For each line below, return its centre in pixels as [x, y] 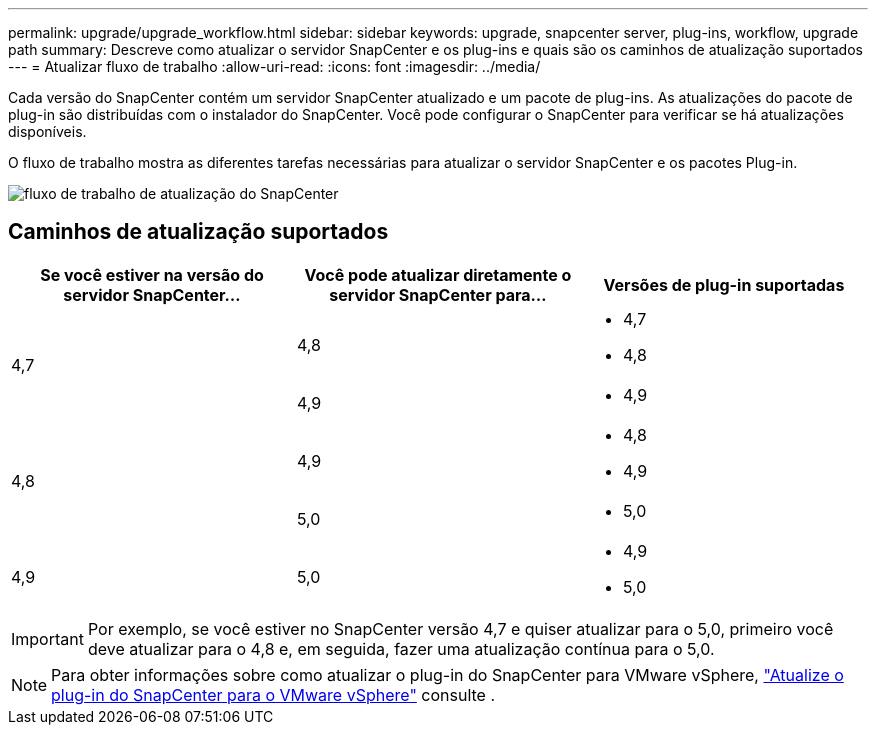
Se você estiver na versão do [152, 274]
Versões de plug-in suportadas [724, 284]
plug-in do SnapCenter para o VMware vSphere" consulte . [273, 694]
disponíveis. [47, 131]
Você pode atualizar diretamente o [438, 274]
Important [47, 638]
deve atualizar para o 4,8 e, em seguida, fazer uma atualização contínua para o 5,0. [401, 648]
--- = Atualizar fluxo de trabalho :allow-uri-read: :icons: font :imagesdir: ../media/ [274, 66]
